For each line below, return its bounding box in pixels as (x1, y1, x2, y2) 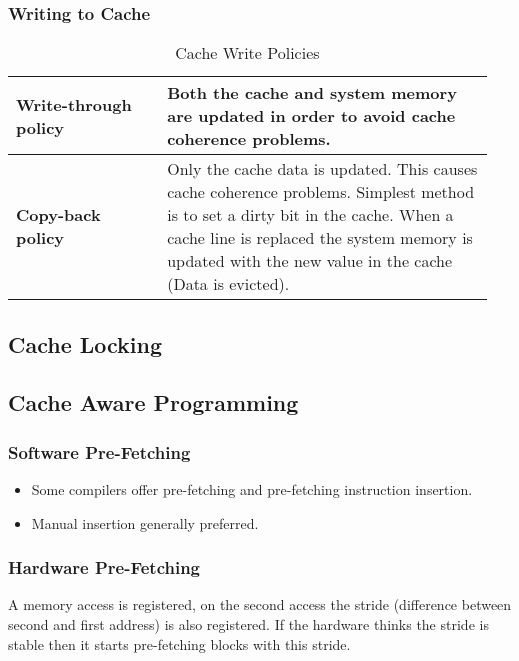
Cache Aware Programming (8, 387, 299, 418)
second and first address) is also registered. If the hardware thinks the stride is (8, 614, 489, 634)
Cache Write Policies (175, 41, 320, 65)
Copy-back (16, 203, 101, 227)
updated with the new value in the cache (167, 249, 453, 273)
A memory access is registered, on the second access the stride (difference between (8, 594, 512, 615)
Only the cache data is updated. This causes (167, 157, 478, 181)
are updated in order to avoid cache (167, 104, 456, 128)
